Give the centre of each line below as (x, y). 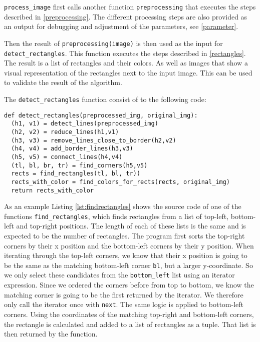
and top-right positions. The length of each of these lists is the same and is (131, 226)
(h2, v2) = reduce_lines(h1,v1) (65, 132)
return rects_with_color (52, 190)
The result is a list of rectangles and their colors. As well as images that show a (126, 63)
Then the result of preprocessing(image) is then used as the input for (113, 43)
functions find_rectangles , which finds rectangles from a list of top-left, (116, 216)
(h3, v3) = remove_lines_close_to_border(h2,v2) (94, 140)
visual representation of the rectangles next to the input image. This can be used (128, 72)
